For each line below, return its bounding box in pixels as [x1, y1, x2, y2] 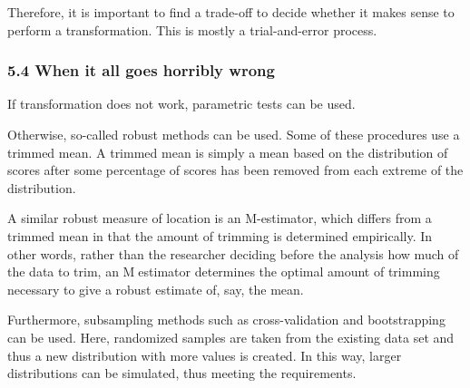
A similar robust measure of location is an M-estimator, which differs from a [7, 209, 432, 228]
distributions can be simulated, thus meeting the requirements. [7, 364, 357, 383]
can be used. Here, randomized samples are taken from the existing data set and [7, 327, 455, 346]
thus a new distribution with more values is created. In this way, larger [7, 345, 402, 364]
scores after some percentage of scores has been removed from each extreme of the [7, 160, 464, 179]
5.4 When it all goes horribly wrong [7, 59, 275, 82]
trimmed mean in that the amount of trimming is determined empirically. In [7, 226, 433, 245]
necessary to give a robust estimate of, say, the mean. [7, 279, 304, 298]
